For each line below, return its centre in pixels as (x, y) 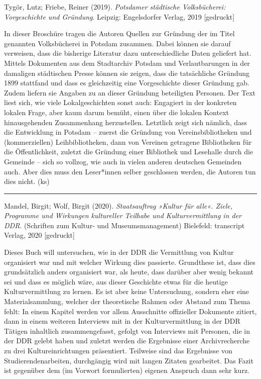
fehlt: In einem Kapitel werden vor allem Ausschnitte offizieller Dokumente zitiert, (130, 311)
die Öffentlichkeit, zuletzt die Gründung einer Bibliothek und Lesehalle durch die (129, 152)
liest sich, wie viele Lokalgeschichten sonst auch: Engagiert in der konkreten (120, 102)
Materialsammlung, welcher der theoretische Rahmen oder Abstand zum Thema (127, 301)
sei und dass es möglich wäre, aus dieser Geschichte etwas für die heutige (116, 281)
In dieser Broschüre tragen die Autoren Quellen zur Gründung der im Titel (119, 33)
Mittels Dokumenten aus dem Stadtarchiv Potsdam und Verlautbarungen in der (127, 63)
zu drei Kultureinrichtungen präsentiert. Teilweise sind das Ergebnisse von (118, 350)
